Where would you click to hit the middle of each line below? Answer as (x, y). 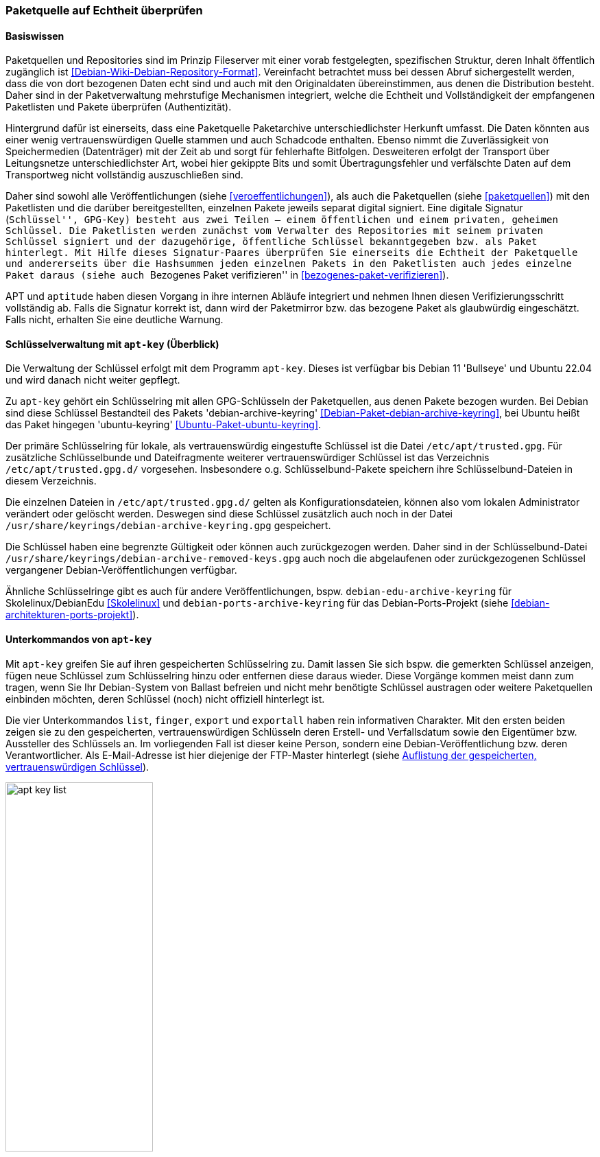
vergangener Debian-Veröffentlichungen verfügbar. (121, 570)
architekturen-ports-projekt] (69, 615)
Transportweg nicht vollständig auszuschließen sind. (124, 175)
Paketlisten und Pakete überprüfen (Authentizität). (119, 107)
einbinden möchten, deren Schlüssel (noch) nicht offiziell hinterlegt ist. (165, 699)
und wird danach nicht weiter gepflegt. (93, 380)
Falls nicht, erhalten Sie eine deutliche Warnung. (115, 320)
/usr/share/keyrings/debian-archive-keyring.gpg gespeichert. (168, 526)
